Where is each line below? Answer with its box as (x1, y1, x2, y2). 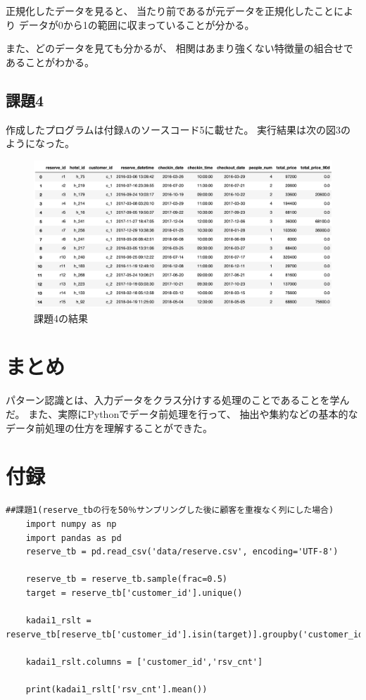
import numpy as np (25, 518, 117, 529)
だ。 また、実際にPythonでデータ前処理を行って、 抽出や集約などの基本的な (6, 407, 358, 421)
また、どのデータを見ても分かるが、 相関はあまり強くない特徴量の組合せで (6, 41, 353, 56)
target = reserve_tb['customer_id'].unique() (25, 587, 243, 598)
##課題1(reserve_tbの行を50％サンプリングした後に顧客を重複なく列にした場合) (6, 505, 334, 516)
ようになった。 (6, 136, 75, 151)
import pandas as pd (25, 533, 122, 543)
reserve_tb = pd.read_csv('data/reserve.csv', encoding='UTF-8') (25, 547, 339, 557)
